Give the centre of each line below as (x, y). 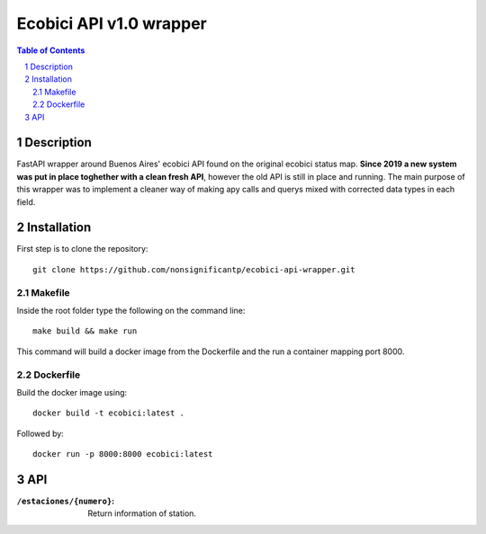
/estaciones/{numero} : (66, 501)
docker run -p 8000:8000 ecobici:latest (123, 454)
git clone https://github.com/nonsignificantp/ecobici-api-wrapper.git (194, 269)
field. (26, 201)
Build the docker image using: (72, 392)
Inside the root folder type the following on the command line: (131, 311)
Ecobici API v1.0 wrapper (112, 23)
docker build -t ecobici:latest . (108, 413)
